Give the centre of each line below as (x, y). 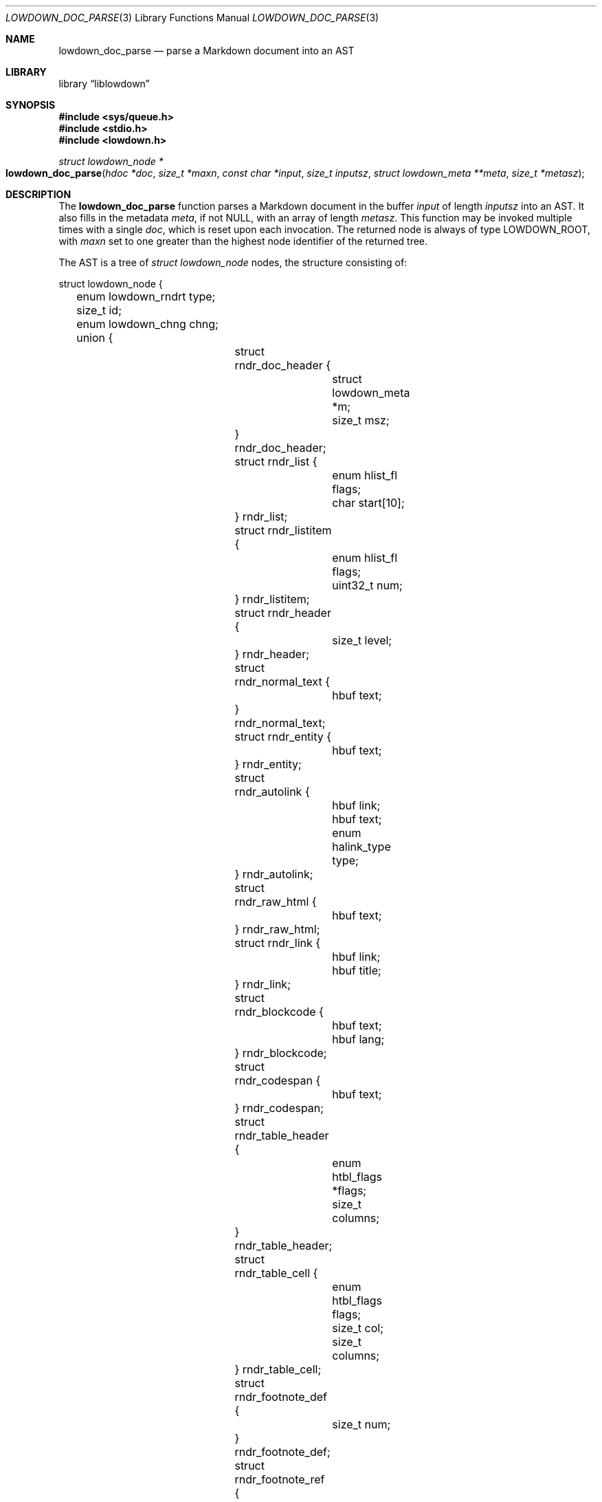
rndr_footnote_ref (280, 1479)
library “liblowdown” (104, 84)
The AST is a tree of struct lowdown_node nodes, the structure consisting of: (233, 262)
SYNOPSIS (31, 105)
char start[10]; (368, 503)
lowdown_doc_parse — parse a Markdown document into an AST (207, 51)
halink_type (361, 847)
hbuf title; (357, 970)
